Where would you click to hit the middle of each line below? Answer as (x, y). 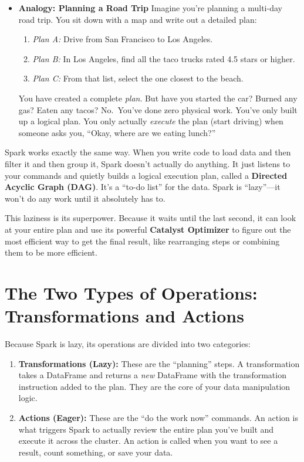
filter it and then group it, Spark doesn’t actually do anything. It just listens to (148, 163)
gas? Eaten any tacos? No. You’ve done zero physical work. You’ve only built (158, 109)
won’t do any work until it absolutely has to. (85, 198)
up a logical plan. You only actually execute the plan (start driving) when (151, 121)
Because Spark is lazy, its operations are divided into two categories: (128, 344)
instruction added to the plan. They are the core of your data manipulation (154, 386)
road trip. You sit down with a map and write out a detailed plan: (138, 19)
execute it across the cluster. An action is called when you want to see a (148, 441)
